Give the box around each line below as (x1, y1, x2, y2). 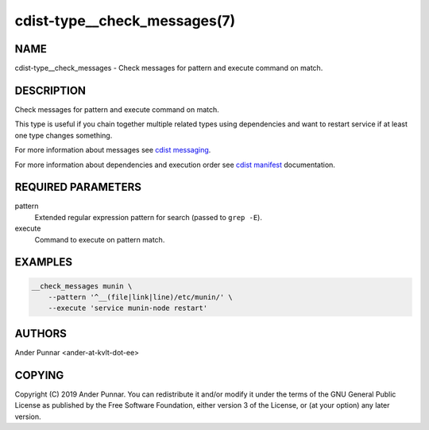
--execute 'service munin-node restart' (48, 304, 208, 313)
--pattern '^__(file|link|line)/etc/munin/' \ (48, 292, 234, 301)
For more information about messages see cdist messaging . (14, 145, 211, 155)
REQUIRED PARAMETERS (14, 180, 142, 194)
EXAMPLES (14, 255, 73, 269)
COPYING (14, 368, 64, 382)
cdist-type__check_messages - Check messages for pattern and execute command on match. (14, 64, 323, 73)
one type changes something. (14, 130, 113, 140)
